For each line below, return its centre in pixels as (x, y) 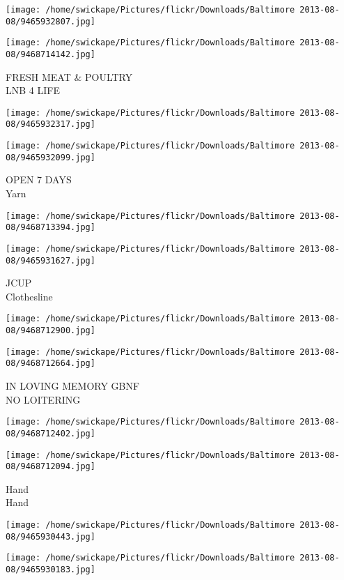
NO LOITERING (43, 399)
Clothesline (29, 296)
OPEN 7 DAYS (39, 180)
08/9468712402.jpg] (50, 433)
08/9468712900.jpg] (50, 331)
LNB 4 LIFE (33, 90)
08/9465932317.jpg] (50, 124)
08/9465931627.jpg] (50, 260)
